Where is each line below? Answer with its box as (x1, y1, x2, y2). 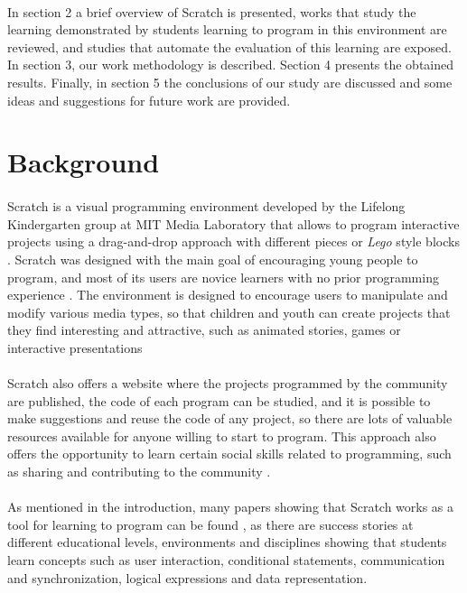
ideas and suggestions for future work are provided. (7, 90, 291, 109)
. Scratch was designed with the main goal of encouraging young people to (7, 249, 418, 268)
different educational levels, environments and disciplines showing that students (7, 533, 447, 551)
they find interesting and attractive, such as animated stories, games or (7, 320, 401, 339)
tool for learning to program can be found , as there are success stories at (7, 514, 414, 533)
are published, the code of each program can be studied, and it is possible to (7, 391, 431, 410)
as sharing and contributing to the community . (7, 462, 271, 481)
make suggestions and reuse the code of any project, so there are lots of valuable (7, 409, 453, 428)
